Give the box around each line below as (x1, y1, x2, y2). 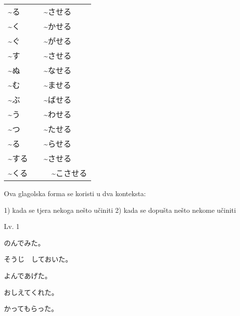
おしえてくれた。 (4, 287, 58, 297)
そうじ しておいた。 (4, 254, 72, 264)
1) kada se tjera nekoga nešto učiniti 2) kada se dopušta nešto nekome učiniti (4, 204, 236, 215)
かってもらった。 (4, 303, 58, 314)
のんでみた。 (4, 237, 45, 248)
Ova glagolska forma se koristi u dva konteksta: (4, 188, 146, 198)
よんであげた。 (4, 270, 52, 280)
